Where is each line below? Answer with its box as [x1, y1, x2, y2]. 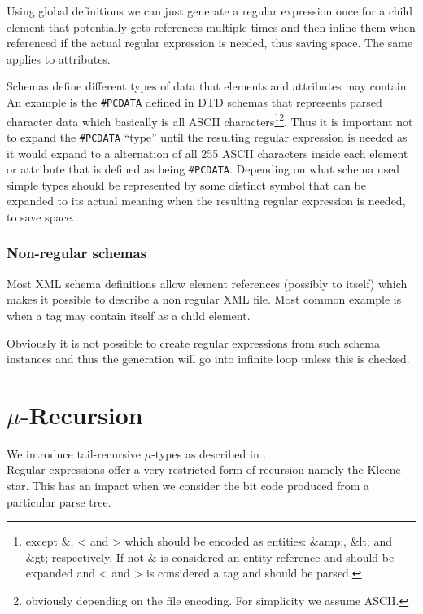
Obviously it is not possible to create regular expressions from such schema [7, 334, 380, 351]
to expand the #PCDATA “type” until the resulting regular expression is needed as [7, 128, 408, 145]
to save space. [7, 208, 75, 225]
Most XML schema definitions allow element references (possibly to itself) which [7, 274, 408, 292]
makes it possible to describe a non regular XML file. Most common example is [7, 291, 402, 308]
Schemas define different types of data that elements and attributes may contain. [7, 77, 410, 94]
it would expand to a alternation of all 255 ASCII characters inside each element [7, 144, 408, 161]
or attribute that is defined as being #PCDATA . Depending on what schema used [7, 160, 400, 178]
